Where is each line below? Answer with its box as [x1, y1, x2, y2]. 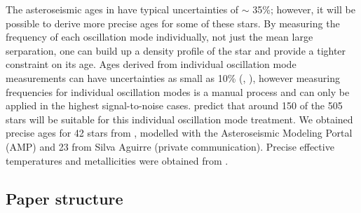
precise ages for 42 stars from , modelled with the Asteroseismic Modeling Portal [6, 125, 353, 140]
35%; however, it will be [252, 2, 355, 16]
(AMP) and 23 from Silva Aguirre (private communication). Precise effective [6, 139, 334, 153]
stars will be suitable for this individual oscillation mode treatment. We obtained [6, 111, 353, 126]
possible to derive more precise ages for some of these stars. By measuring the [6, 15, 340, 30]
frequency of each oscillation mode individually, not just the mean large [6, 29, 313, 44]
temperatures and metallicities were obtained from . [6, 153, 229, 167]
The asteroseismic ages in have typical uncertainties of [6, 2, 239, 16]
